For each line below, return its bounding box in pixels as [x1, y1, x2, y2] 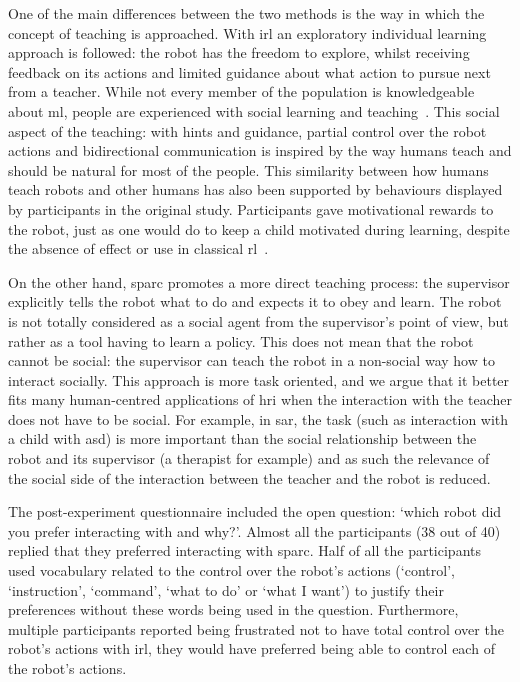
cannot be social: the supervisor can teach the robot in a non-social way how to [8, 350, 495, 371]
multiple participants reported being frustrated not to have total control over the [8, 618, 504, 639]
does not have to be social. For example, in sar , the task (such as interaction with [8, 408, 509, 429]
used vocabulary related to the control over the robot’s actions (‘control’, [8, 560, 455, 581]
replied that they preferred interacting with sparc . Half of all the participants [8, 540, 481, 561]
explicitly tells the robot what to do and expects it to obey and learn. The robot [8, 291, 502, 312]
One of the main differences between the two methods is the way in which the [8, 3, 485, 23]
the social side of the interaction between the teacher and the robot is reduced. [8, 467, 491, 488]
